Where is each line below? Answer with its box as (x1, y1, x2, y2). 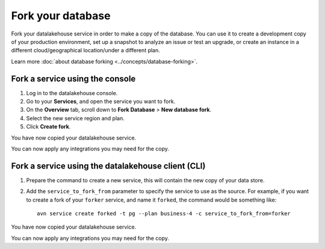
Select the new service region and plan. (26, 114, 125, 121)
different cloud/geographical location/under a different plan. (11, 47, 161, 54)
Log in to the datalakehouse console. (26, 89, 118, 96)
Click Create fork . (26, 123, 71, 131)
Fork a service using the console (11, 73, 136, 84)
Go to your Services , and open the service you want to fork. (26, 98, 176, 105)
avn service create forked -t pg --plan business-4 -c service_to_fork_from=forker (37, 211, 291, 217)
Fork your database (11, 9, 111, 22)
